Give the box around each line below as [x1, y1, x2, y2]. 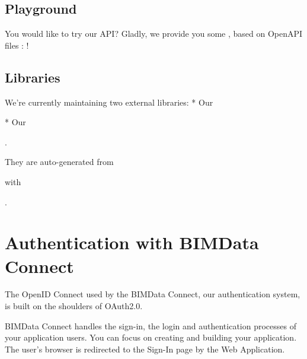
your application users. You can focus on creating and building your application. [5, 331, 297, 344]
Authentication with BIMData [5, 230, 259, 255]
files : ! [5, 39, 29, 51]
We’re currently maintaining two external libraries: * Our [5, 96, 213, 108]
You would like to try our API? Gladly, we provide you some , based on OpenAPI [5, 27, 303, 40]
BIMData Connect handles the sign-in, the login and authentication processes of [5, 319, 296, 332]
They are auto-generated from [5, 155, 114, 168]
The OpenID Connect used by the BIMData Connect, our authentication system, [5, 288, 300, 300]
